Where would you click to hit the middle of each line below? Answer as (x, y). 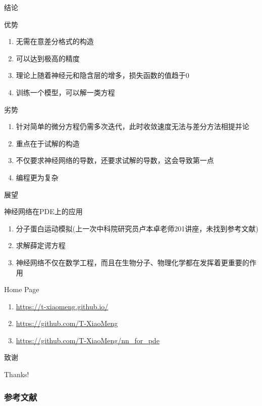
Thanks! (17, 374)
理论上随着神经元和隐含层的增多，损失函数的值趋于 (101, 75)
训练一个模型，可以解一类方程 (65, 92)
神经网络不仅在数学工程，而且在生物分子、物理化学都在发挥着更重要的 (133, 262)
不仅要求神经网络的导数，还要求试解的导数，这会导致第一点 (115, 160)
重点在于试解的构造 (48, 143)
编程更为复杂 (37, 177)
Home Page (22, 289)
